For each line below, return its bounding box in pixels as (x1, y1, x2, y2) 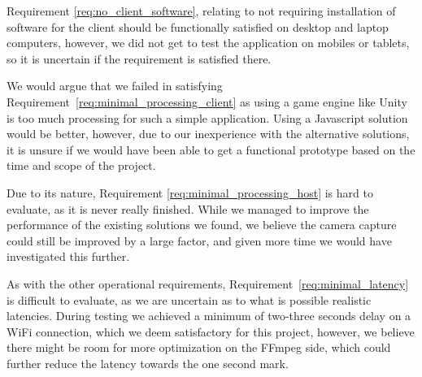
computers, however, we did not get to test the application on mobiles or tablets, (7, 34, 410, 51)
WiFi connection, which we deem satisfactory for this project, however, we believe (7, 323, 415, 340)
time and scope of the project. (7, 157, 156, 174)
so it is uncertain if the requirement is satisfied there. (7, 50, 272, 67)
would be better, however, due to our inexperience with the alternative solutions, (7, 125, 410, 142)
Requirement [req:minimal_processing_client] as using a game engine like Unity (7, 93, 407, 110)
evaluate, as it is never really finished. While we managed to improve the (7, 200, 369, 217)
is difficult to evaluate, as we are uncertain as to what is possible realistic (7, 291, 372, 308)
